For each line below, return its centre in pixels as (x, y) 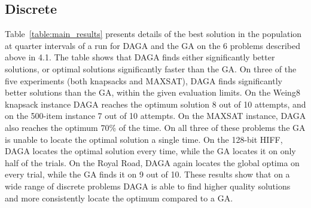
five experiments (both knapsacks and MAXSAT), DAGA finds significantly (144, 80)
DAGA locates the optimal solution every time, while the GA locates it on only (150, 151)
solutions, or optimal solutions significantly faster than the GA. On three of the (151, 68)
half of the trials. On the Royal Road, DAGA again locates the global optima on (152, 162)
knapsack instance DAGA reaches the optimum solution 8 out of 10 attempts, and (155, 104)
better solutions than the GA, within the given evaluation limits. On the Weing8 (153, 92)
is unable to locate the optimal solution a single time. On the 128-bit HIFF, (144, 139)
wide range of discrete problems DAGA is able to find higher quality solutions (148, 186)
